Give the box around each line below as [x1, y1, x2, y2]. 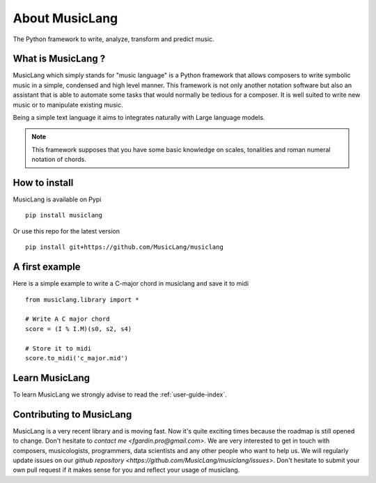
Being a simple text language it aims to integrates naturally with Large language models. [13, 114, 265, 122]
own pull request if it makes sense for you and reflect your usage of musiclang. [13, 466, 240, 474]
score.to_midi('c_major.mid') [25, 354, 129, 362]
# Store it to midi [25, 344, 92, 352]
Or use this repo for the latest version [13, 227, 120, 235]
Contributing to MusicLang [13, 408, 132, 420]
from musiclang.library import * [25, 296, 139, 303]
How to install [13, 177, 74, 188]
